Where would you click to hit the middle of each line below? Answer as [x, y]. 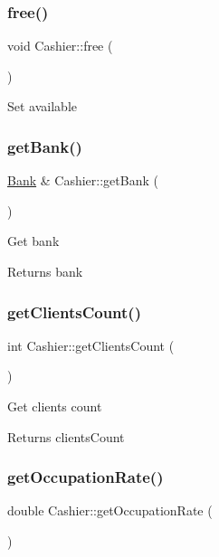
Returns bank [45, 271]
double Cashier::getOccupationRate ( [110, 510]
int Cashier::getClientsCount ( [91, 345]
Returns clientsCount [66, 436]
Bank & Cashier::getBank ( [83, 180]
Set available [42, 106]
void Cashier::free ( [60, 46]
